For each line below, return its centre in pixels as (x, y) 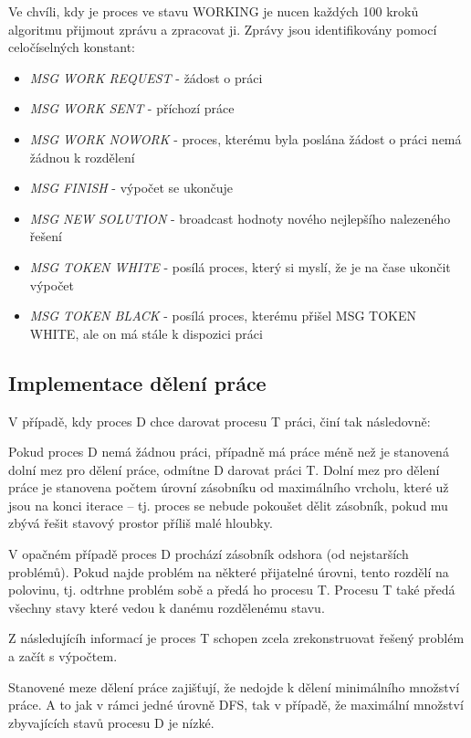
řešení (46, 236)
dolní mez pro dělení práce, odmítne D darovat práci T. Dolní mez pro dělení (224, 469)
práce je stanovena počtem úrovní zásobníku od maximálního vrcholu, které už (229, 487)
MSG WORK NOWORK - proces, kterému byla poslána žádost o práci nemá (246, 138)
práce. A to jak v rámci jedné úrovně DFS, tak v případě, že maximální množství (236, 705)
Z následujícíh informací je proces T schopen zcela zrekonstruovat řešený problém (236, 638)
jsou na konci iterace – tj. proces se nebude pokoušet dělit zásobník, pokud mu (228, 505)
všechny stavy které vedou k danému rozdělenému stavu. (167, 607)
